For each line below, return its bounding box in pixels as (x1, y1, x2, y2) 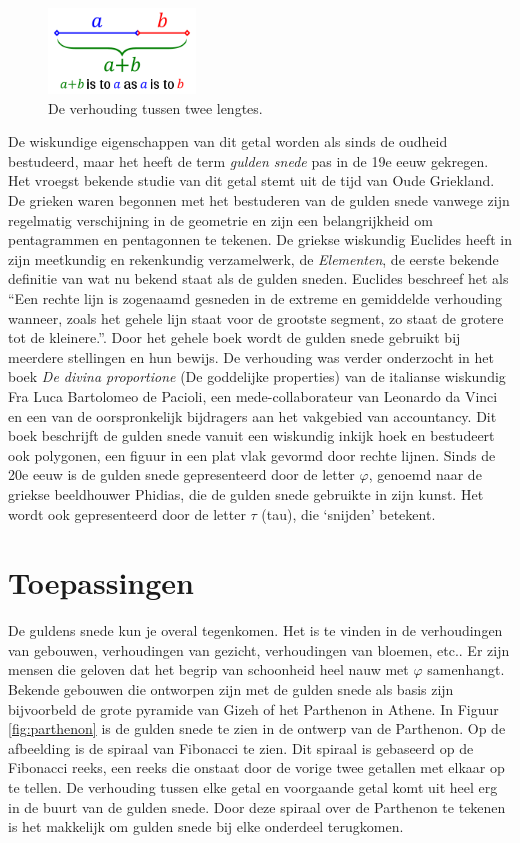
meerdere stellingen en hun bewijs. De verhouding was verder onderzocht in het (8, 346, 494, 367)
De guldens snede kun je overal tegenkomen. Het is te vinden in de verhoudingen (8, 620, 503, 641)
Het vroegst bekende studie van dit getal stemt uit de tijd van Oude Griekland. (8, 170, 495, 191)
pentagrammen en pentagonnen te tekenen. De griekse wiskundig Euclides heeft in (8, 229, 512, 250)
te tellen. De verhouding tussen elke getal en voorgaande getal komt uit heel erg (8, 777, 498, 797)
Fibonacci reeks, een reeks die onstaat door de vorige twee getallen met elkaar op (8, 757, 505, 778)
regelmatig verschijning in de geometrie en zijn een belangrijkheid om (8, 209, 433, 230)
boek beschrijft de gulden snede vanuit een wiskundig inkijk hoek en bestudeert (8, 425, 495, 446)
